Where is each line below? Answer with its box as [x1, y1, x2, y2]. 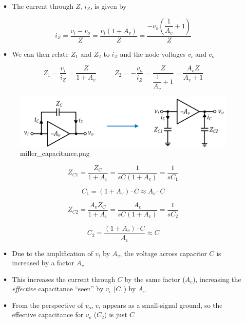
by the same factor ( [124, 274, 185, 284]
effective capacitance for [12, 309, 84, 320]
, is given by [90, 1, 127, 11]
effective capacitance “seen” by [12, 283, 104, 294]
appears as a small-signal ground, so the [103, 300, 223, 310]
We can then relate [12, 48, 69, 59]
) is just [104, 309, 128, 320]
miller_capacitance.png [20, 148, 90, 158]
